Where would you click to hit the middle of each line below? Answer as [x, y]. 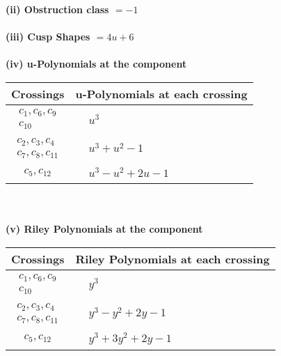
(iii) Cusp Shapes [48, 37]
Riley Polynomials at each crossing [172, 258]
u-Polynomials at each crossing [161, 93]
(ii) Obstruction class [57, 9]
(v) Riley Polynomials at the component [104, 229]
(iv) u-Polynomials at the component [96, 64]
